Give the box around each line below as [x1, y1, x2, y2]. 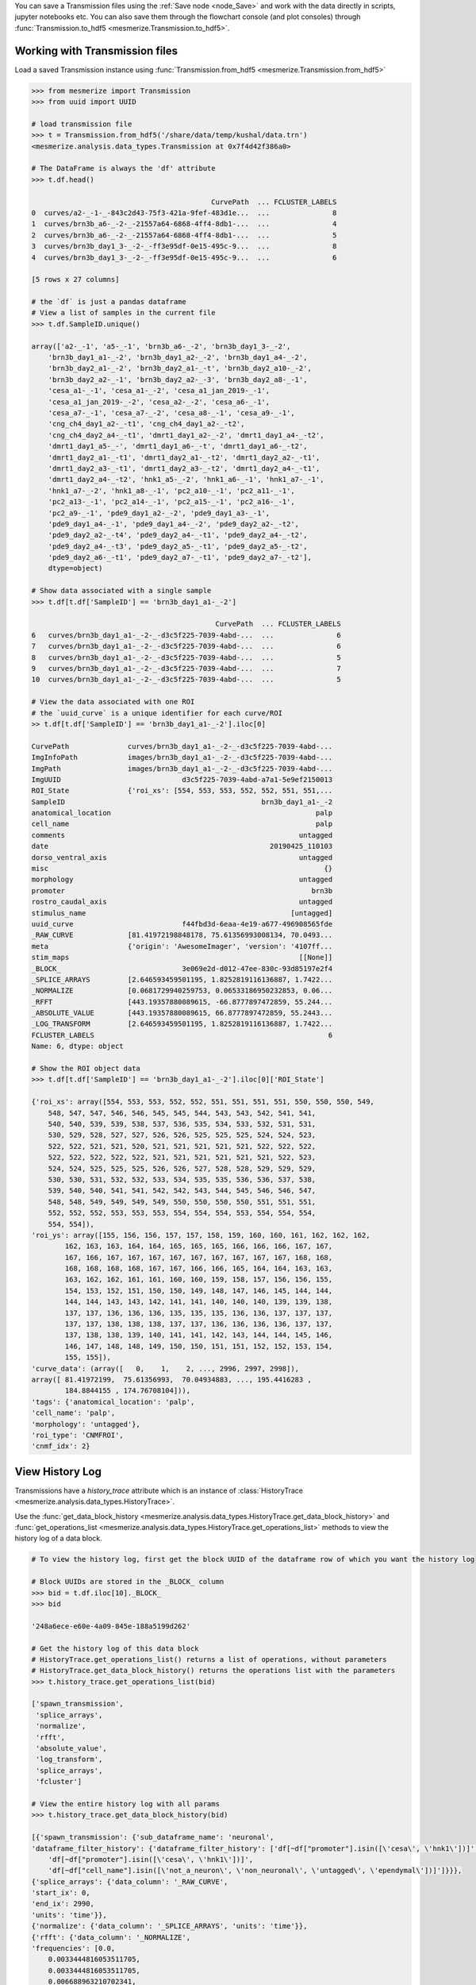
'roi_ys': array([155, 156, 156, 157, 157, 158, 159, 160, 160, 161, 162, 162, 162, [31, 1231, 370, 1239]
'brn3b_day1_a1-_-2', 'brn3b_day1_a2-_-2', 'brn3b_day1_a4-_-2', [48, 353, 308, 362]
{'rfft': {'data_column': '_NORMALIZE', [31, 1933, 190, 1941]
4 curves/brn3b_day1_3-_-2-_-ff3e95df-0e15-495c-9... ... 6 [31, 252, 337, 262]
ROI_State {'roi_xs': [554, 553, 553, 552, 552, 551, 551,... [31, 786, 333, 796]
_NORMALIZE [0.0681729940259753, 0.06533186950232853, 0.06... [31, 986, 333, 996]
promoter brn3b [31, 886, 333, 895]
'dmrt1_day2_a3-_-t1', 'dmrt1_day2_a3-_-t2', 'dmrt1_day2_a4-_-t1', [48, 464, 321, 472]
